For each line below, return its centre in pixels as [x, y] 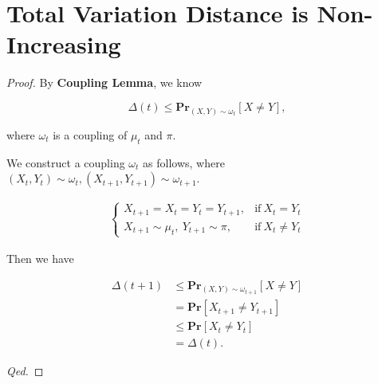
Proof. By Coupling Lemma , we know [104, 82]
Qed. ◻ [25, 371]
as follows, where [184, 162]
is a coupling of [90, 134]
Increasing [64, 44]
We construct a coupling [66, 162]
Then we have [40, 258]
